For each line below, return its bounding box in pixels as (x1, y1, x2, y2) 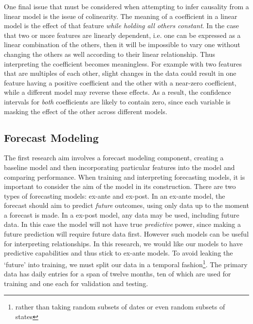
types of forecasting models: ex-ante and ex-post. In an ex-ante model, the (4, 190, 225, 201)
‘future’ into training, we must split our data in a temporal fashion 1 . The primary (4, 257, 248, 269)
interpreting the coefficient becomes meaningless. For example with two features (4, 58, 242, 68)
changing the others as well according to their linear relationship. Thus (4, 49, 216, 59)
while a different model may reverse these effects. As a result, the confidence (4, 87, 231, 97)
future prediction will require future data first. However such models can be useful (4, 229, 249, 239)
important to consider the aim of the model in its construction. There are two (4, 181, 236, 191)
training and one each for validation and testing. (4, 278, 148, 288)
